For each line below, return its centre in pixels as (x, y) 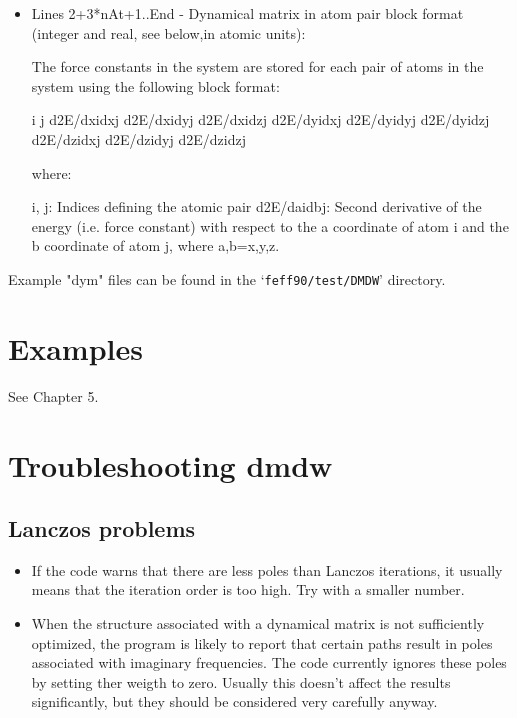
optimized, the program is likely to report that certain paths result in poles (262, 642)
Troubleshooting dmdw (170, 464)
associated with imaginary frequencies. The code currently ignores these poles (269, 662)
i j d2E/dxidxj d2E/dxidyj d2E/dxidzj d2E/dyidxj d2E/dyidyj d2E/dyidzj (260, 119)
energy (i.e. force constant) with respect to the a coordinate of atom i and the (270, 225)
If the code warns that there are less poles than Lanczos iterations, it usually (267, 569)
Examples (75, 347)
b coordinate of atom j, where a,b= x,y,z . (155, 245)
